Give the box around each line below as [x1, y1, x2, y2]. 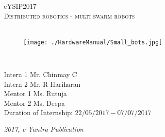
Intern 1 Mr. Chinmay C [4, 69, 77, 79]
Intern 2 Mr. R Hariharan [4, 78, 81, 89]
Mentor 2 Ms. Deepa [4, 98, 65, 108]
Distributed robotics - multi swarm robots [4, 10, 135, 20]
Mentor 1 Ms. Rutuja [4, 88, 67, 98]
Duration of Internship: [4, 107, 73, 117]
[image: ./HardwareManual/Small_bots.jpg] [23, 39, 163, 46]
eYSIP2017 [4, 1, 37, 11]
